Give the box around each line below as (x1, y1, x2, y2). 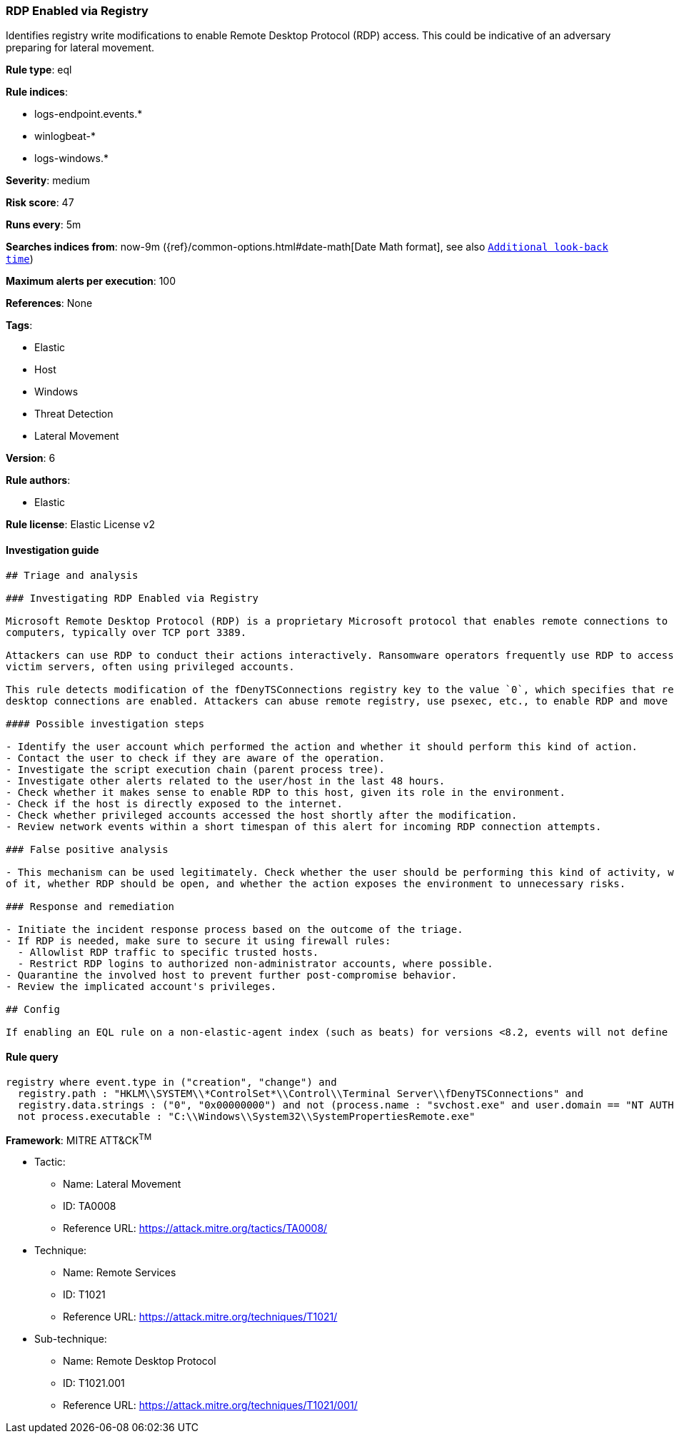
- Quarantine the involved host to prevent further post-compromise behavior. (6, 969, 458, 981)
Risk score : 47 (6, 196, 74, 209)
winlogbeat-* (34, 130, 96, 143)
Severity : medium (6, 174, 91, 187)
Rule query (6, 1051, 59, 1064)
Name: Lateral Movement (63, 1178, 181, 1191)
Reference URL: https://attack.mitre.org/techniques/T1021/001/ (63, 1399, 358, 1412)
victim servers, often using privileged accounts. (6, 660, 295, 672)
